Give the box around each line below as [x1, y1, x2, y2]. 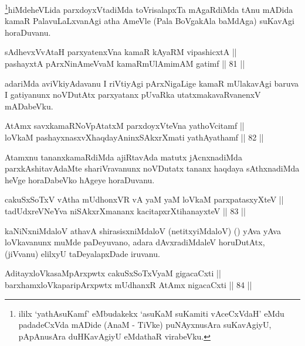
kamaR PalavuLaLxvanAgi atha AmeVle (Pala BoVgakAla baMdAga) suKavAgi [5, 15, 294, 27]
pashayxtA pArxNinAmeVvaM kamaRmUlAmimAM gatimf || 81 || [5, 57, 245, 70]
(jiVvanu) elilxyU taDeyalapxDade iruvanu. [5, 247, 160, 259]
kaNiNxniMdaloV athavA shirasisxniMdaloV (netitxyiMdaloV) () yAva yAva [5, 224, 281, 237]
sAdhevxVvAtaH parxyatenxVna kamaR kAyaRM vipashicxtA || [5, 46, 237, 58]
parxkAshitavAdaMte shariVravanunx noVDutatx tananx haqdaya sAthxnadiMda [5, 162, 300, 174]
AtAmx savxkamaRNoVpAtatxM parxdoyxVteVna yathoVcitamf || [5, 119, 245, 132]
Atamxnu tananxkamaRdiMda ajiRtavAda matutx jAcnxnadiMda [5, 150, 242, 163]
